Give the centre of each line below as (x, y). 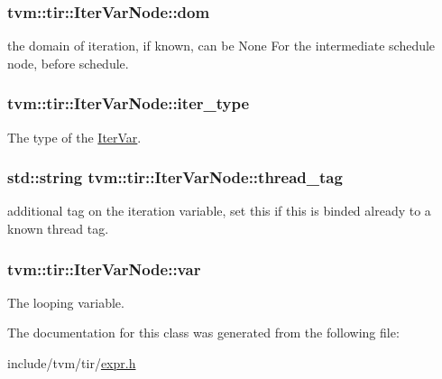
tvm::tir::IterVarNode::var (104, 268)
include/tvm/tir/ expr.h (72, 363)
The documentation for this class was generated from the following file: (203, 333)
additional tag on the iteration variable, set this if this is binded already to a (219, 211)
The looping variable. (66, 302)
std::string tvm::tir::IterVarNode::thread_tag (175, 177)
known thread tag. (58, 229)
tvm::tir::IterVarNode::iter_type (129, 103)
